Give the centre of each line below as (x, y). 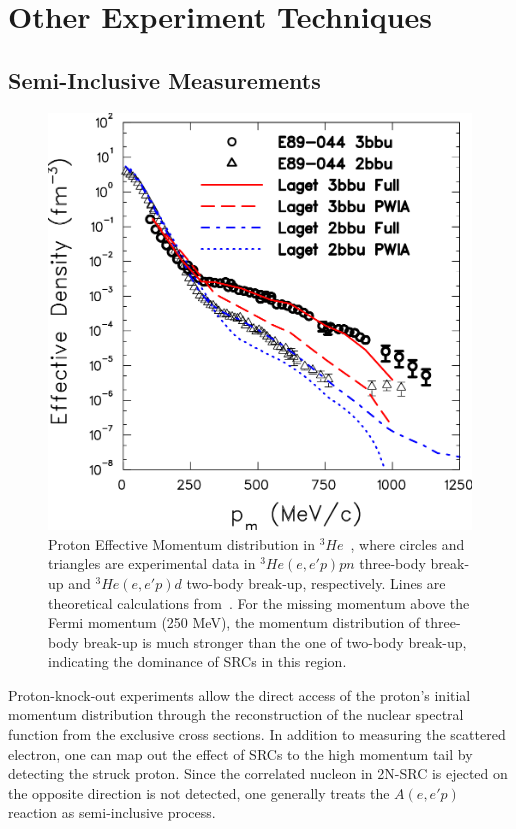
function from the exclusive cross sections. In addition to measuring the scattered (257, 734)
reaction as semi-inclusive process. (112, 812)
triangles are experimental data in (152, 563)
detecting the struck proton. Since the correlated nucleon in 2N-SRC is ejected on (258, 773)
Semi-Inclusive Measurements (164, 79)
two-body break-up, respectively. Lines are (316, 582)
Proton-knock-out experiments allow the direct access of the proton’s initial (239, 694)
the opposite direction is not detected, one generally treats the (199, 792)
